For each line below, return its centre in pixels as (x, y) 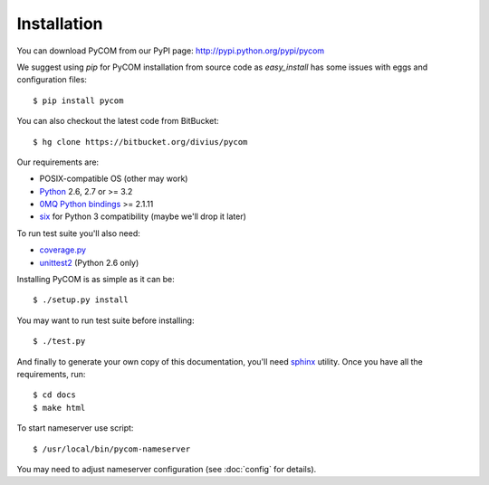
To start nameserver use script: (75, 428)
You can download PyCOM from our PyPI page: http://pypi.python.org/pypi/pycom (171, 51)
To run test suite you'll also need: (78, 233)
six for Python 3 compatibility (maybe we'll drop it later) (143, 216)
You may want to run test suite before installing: (105, 320)
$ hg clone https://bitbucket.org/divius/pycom (140, 142)
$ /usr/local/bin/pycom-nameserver (112, 449)
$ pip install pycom (78, 100)
